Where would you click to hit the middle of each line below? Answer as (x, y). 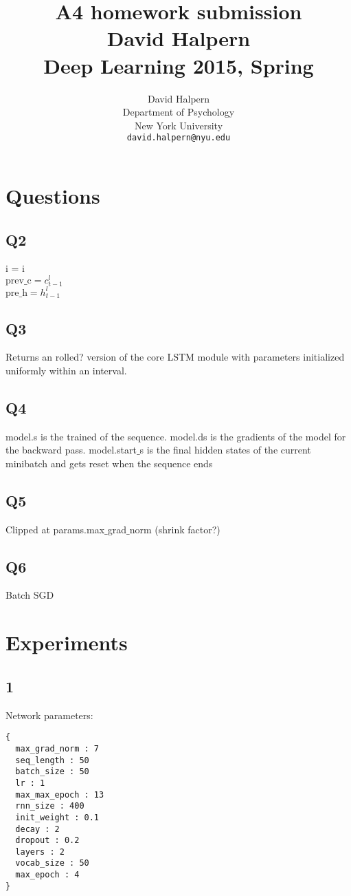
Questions (53, 195)
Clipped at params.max (55, 529)
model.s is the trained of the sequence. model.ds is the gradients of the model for (176, 436)
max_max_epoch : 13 (60, 794)
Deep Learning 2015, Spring (179, 65)
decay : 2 (37, 829)
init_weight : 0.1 (57, 817)
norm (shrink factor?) (175, 529)
